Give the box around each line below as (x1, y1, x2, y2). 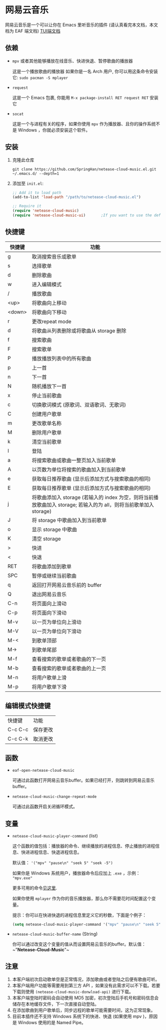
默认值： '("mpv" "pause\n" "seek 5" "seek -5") (12, 860, 113, 866)
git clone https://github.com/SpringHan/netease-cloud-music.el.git (12, 166, 157, 172)
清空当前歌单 (32, 438, 62, 445)
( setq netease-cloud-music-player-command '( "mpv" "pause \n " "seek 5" (12, 922, 161, 927)
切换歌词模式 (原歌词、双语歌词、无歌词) (32, 401, 126, 408)
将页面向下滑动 (32, 609, 67, 616)
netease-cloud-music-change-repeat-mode (12, 794, 97, 799)
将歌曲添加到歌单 (32, 563, 72, 570)
